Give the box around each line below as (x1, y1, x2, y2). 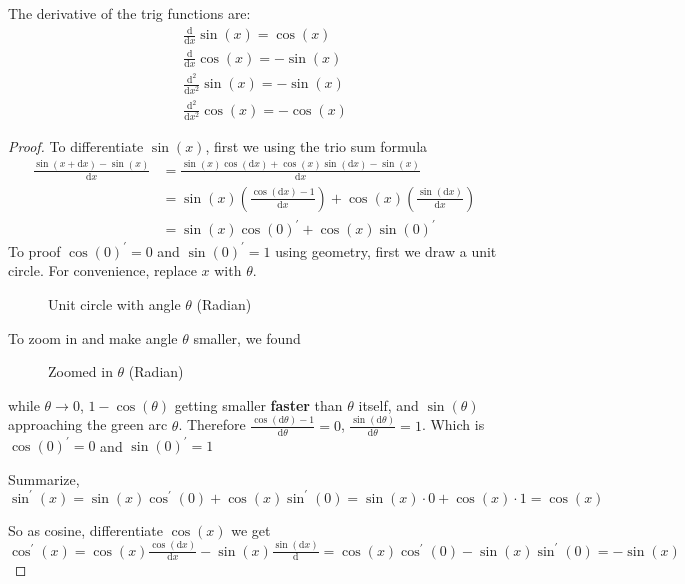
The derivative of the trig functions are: (8, 3, 251, 23)
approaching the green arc (8, 414, 168, 435)
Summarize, (8, 468, 80, 489)
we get (231, 519, 271, 540)
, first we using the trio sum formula (205, 135, 428, 156)
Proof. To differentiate (8, 135, 144, 156)
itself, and (358, 394, 419, 415)
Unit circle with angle (48, 293, 181, 314)
